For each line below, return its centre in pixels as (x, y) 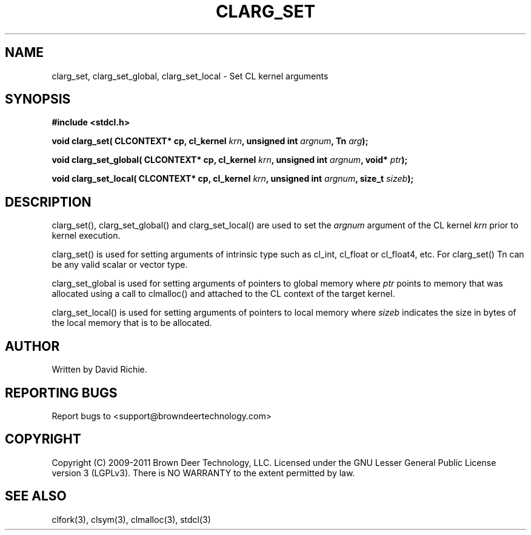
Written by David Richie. (99, 370)
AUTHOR (32, 346)
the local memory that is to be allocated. (132, 323)
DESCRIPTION (48, 202)
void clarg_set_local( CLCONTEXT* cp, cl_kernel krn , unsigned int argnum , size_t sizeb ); (233, 179)
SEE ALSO (36, 496)
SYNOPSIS (38, 99)
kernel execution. (86, 236)
